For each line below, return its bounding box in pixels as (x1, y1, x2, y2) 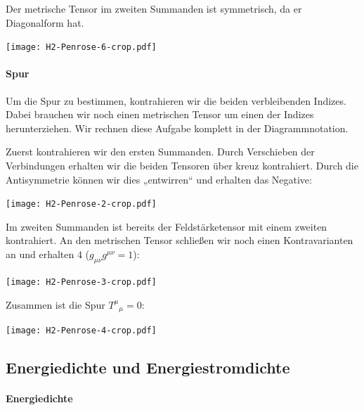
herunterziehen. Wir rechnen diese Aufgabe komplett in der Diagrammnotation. (6, 120, 349, 135)
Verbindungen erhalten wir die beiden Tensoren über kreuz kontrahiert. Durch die (6, 158, 358, 173)
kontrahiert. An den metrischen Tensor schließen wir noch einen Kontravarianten (6, 233, 353, 248)
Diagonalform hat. (6, 15, 84, 30)
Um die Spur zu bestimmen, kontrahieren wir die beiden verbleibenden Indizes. (6, 93, 346, 108)
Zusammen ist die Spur (6, 297, 105, 312)
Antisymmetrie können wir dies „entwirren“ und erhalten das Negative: (6, 172, 312, 186)
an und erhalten (6, 247, 74, 262)
